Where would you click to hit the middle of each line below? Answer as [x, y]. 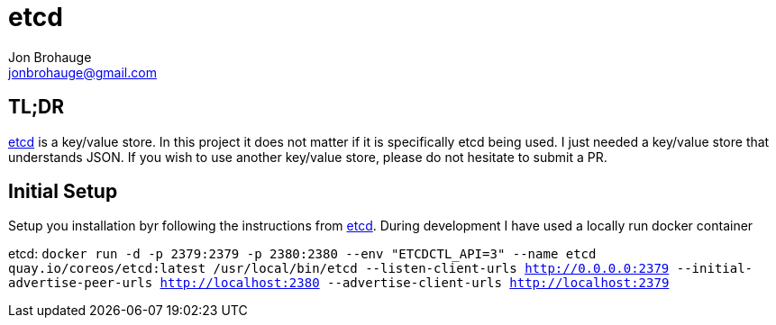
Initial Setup [63, 192]
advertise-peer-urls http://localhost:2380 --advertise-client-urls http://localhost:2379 [339, 283]
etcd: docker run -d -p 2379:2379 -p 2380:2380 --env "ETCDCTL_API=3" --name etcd [302, 254]
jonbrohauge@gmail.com [82, 72]
